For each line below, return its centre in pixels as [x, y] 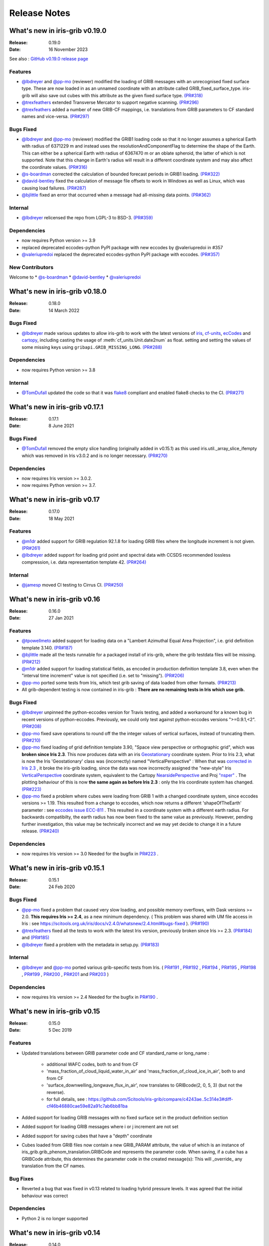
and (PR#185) [36, 937]
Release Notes [40, 13]
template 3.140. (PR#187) [47, 647]
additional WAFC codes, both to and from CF [93, 1064]
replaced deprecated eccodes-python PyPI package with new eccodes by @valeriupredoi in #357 [122, 247]
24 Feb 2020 [62, 887]
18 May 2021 [62, 518]
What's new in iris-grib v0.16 [55, 599]
